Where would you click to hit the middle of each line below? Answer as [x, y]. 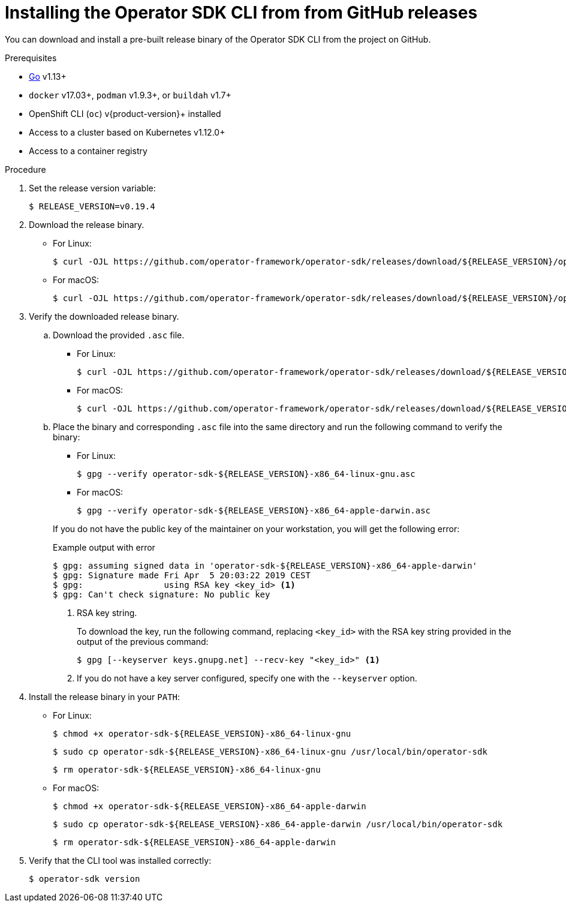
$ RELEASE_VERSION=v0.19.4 [92, 206]
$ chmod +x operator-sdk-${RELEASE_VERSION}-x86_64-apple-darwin [210, 806]
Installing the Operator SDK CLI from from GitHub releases [241, 13]
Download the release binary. [87, 224]
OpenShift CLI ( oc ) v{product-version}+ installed [125, 113]
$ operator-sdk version [85, 879]
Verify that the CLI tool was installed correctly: [120, 860]
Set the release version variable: [92, 188]
